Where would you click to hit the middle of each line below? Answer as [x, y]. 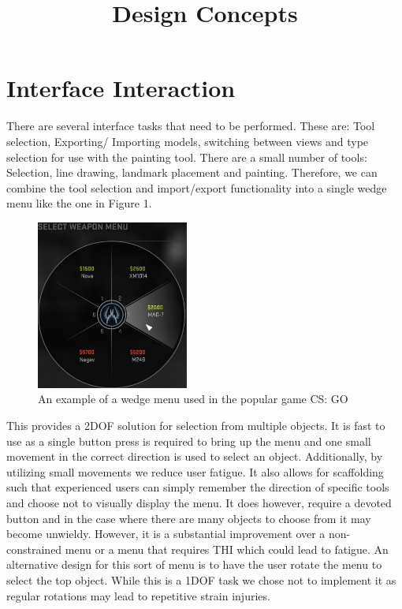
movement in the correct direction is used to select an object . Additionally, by [195, 456]
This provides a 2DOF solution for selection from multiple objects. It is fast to [196, 426]
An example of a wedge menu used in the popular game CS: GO [193, 399]
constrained [34, 549]
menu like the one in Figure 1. [79, 203]
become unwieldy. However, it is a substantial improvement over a [166, 534]
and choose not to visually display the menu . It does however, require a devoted [199, 503]
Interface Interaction [121, 88]
